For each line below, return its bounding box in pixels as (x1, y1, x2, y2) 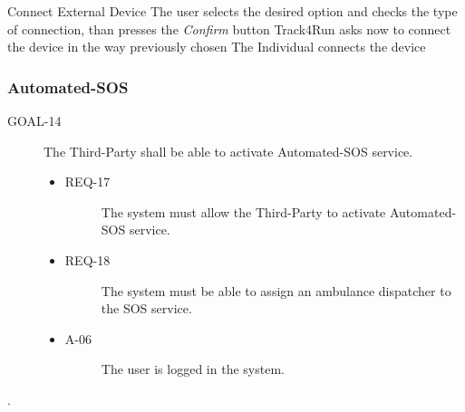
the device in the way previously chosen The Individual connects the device (7, 37, 426, 56)
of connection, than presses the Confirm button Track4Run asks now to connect (7, 19, 451, 38)
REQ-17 (64, 172, 111, 191)
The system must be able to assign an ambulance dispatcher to (101, 281, 451, 300)
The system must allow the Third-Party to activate (101, 202, 386, 221)
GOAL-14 (7, 111, 62, 129)
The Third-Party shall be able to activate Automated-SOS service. (44, 141, 413, 160)
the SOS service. (101, 299, 192, 318)
